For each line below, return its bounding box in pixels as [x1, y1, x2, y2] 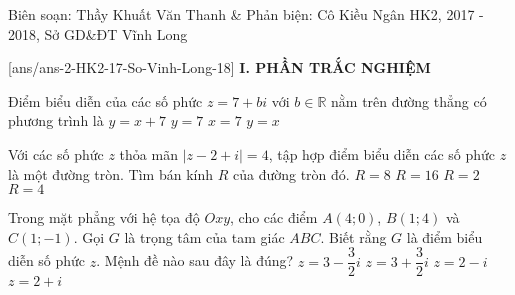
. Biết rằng [320, 226, 387, 247]
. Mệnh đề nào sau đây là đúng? [96, 250, 294, 271]
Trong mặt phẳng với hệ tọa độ [8, 207, 200, 228]
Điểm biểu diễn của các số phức [8, 90, 203, 111]
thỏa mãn [119, 143, 178, 164]
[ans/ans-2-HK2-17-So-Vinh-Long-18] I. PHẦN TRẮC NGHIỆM [8, 57, 431, 78]
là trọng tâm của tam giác [124, 226, 285, 247]
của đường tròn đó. [232, 163, 350, 184]
